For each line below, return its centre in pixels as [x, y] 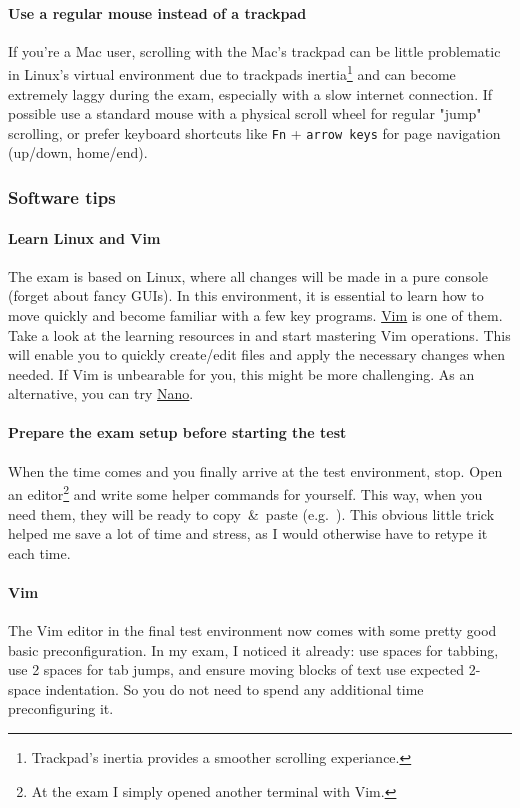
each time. [39, 552]
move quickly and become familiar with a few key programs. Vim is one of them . [255, 314]
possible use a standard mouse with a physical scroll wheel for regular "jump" [245, 113]
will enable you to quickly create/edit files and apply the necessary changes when [256, 354]
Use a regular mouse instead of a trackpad [157, 12]
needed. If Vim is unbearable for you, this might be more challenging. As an [241, 373]
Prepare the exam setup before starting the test [177, 432]
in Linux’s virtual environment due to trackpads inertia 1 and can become [232, 73]
